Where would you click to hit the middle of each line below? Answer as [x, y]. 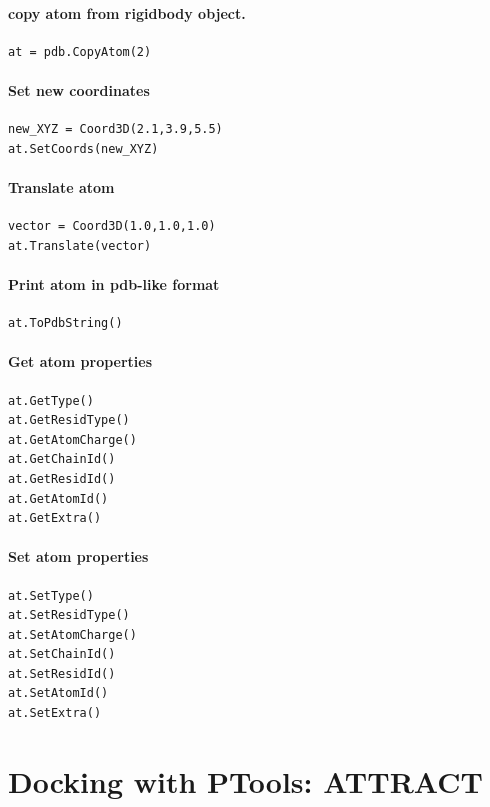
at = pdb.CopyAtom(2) [80, 51]
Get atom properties [80, 361]
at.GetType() [51, 400]
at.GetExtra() [55, 518]
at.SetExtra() [55, 713]
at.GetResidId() [62, 478]
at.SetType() [51, 595]
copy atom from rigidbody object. [127, 12]
